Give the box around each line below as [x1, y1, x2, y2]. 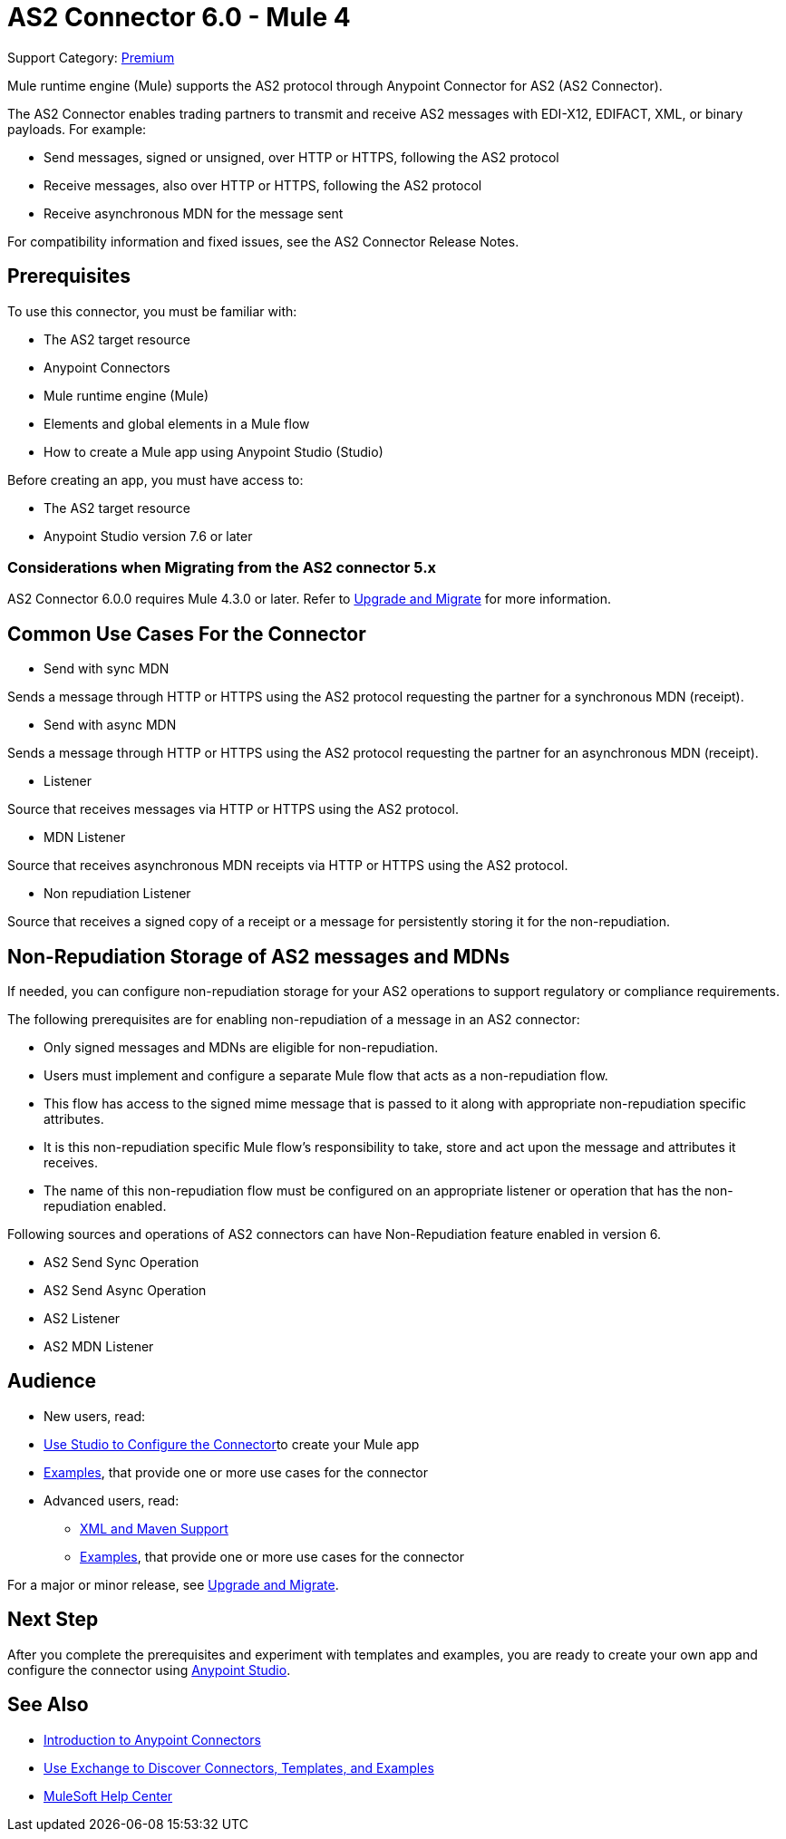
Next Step [7, 1608, 99, 1631]
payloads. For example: [7, 121, 147, 137]
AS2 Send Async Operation [44, 1282, 207, 1299]
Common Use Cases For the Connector [7, 622, 366, 645]
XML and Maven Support [80, 1520, 228, 1536]
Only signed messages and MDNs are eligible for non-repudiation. [44, 1040, 439, 1056]
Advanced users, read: [44, 1492, 180, 1508]
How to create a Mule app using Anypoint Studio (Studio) [44, 443, 383, 460]
